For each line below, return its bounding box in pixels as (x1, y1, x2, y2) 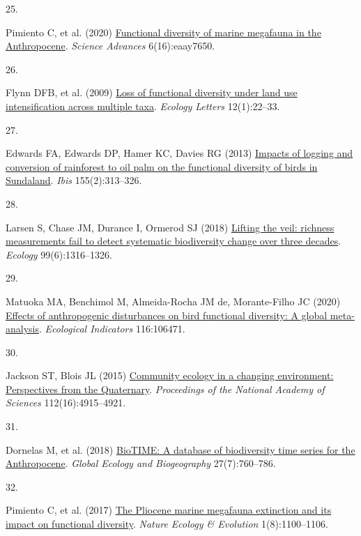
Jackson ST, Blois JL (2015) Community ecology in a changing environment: (6, 368, 334, 383)
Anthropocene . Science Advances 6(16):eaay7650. (6, 38, 215, 53)
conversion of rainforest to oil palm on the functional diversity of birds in (6, 159, 318, 174)
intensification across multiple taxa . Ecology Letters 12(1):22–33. (6, 98, 280, 113)
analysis (6, 321, 39, 336)
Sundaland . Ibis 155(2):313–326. (6, 173, 142, 187)
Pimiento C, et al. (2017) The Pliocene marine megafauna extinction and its (6, 503, 332, 517)
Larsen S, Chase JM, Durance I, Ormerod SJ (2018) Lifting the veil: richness (6, 220, 335, 234)
